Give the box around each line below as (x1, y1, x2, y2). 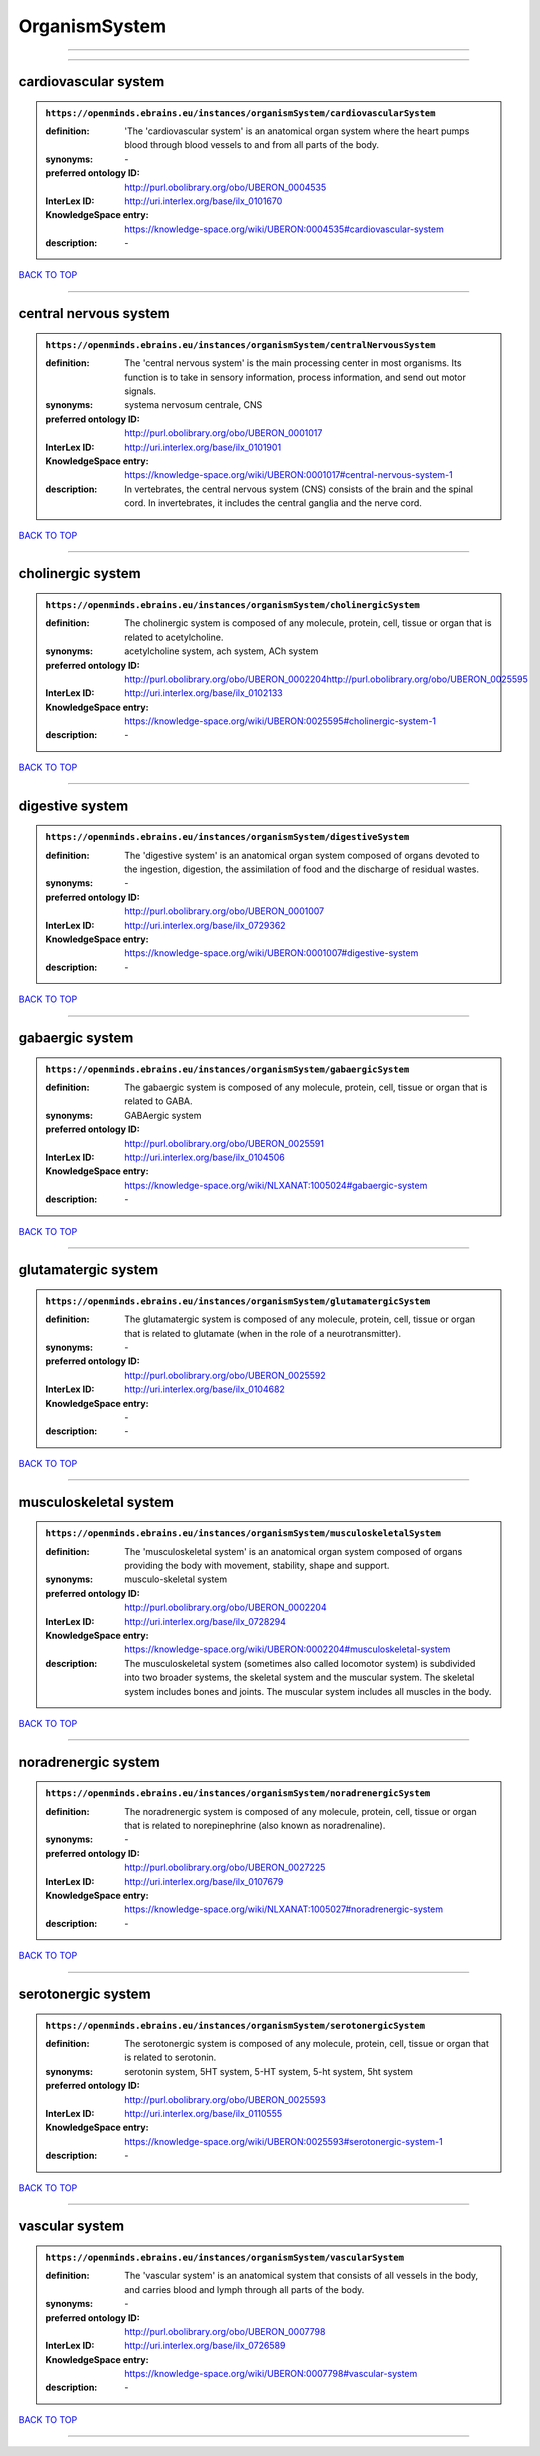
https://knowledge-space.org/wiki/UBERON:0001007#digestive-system (124, 947, 419, 959)
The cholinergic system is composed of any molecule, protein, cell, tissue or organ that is (124, 617, 492, 629)
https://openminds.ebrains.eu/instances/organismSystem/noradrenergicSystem (45, 1788, 431, 1799)
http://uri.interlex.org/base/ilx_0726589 (124, 2340, 286, 2352)
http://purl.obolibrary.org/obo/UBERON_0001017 (124, 427, 323, 439)
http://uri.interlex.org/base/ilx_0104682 (124, 1383, 285, 1395)
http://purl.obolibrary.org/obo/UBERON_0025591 (124, 1137, 325, 1149)
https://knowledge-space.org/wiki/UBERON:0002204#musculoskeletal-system (124, 1643, 451, 1655)
